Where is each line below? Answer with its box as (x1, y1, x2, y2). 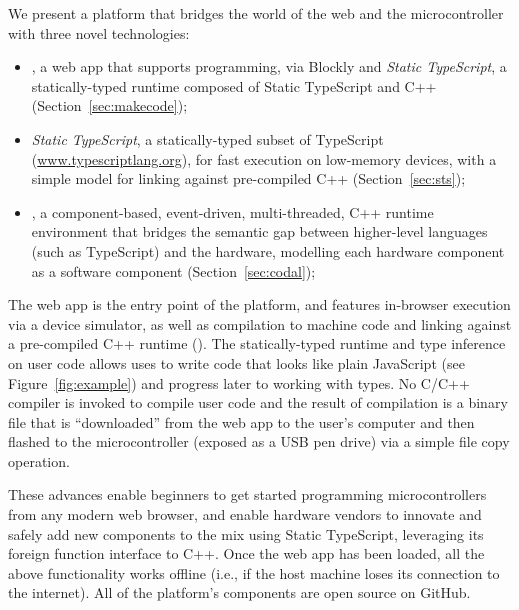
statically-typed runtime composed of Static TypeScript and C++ (31, 75, 437, 96)
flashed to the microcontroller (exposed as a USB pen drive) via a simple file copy (8, 431, 510, 452)
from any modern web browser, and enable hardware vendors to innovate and (8, 504, 482, 525)
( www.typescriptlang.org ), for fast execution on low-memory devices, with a (31, 148, 497, 169)
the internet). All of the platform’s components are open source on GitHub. (8, 582, 471, 603)
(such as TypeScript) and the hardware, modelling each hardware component (31, 240, 505, 261)
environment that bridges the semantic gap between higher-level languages (31, 221, 488, 242)
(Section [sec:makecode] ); (31, 95, 188, 116)
